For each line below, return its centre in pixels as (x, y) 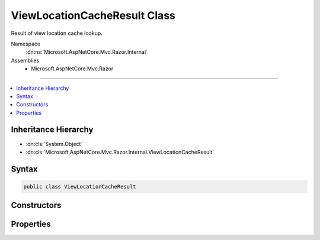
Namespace (26, 44)
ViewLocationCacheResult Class (93, 15)
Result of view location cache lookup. (57, 33)
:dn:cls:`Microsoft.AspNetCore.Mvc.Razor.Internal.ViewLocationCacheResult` (120, 152)
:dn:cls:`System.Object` (54, 144)
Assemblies (25, 60)
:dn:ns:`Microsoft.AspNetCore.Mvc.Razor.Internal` (87, 52)
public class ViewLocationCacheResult (80, 187)
